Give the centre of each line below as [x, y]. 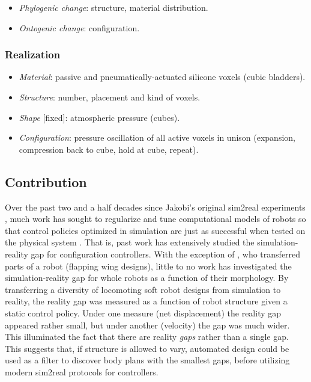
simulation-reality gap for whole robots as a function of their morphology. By [147, 278]
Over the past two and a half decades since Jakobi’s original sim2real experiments [155, 207]
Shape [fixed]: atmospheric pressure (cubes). [99, 117]
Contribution [46, 181]
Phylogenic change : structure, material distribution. [113, 7]
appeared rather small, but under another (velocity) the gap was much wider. [147, 325]
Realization [33, 54]
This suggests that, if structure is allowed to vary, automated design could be [147, 348]
